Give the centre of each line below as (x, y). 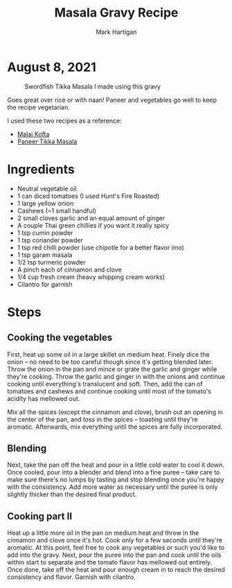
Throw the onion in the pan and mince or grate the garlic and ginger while (112, 369)
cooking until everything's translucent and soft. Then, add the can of (105, 384)
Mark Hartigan (116, 32)
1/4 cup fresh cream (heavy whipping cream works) (91, 277)
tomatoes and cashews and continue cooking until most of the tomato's (109, 391)
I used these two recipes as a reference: (65, 121)
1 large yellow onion (45, 203)
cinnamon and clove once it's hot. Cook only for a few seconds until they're (115, 540)
